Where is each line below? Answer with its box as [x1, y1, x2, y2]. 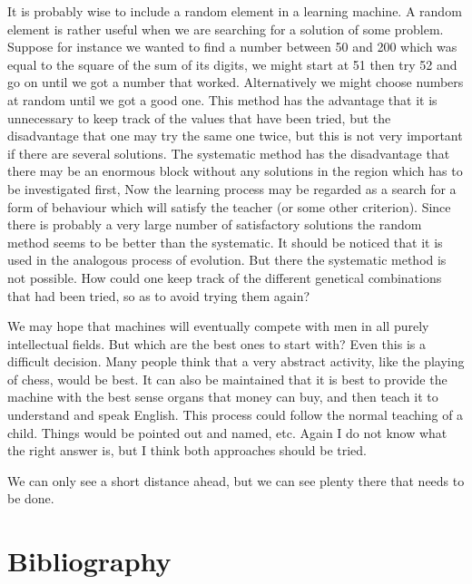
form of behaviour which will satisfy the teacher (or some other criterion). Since [7, 197, 451, 216]
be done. [7, 489, 54, 508]
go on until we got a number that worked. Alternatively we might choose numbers [7, 73, 464, 92]
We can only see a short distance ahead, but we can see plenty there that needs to [7, 471, 465, 490]
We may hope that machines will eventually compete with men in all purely [7, 316, 429, 336]
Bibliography [7, 542, 172, 579]
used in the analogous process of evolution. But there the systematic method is [7, 250, 447, 269]
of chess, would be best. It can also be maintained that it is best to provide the [7, 369, 447, 388]
